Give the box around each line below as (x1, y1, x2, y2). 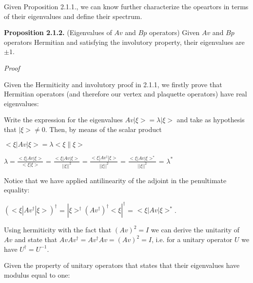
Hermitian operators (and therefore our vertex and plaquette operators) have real (4, 89, 247, 99)
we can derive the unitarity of (151, 225, 240, 235)
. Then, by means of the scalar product (45, 124, 162, 134)
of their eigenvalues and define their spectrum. (4, 11, 142, 21)
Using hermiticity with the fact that (4, 225, 112, 235)
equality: (4, 185, 30, 195)
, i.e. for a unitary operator (151, 234, 233, 244)
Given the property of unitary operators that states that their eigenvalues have (4, 260, 240, 270)
